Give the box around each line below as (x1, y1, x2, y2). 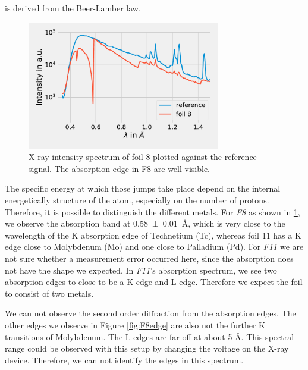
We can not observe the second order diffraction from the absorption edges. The (5, 307, 296, 319)
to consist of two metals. (5, 287, 94, 299)
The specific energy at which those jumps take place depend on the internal (5, 182, 281, 195)
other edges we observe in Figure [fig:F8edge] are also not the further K (5, 318, 265, 331)
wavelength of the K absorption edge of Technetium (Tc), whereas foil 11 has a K (5, 228, 301, 241)
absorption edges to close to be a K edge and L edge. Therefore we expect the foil (5, 275, 303, 288)
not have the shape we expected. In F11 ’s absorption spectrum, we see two (5, 264, 277, 276)
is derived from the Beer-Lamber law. (5, 2, 141, 14)
